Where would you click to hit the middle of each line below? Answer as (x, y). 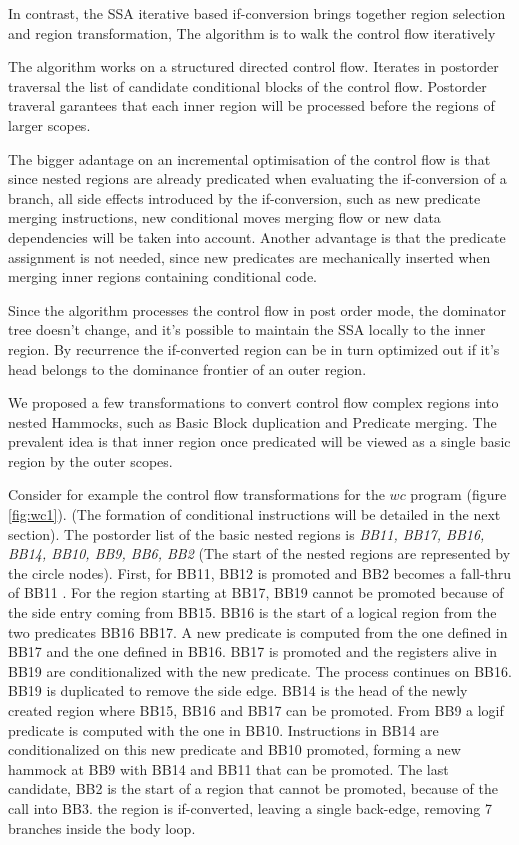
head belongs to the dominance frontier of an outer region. (187, 368)
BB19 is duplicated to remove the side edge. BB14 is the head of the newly (238, 690)
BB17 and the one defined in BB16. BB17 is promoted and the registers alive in (253, 651)
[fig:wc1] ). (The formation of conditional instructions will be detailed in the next (254, 514)
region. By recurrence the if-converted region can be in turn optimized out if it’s (254, 348)
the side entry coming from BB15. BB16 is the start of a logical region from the (252, 612)
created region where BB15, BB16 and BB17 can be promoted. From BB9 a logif (256, 710)
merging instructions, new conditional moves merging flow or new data (224, 217)
